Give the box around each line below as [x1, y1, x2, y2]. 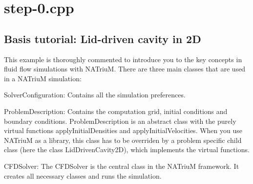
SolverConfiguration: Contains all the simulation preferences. [4, 90, 186, 100]
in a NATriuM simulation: [4, 73, 82, 83]
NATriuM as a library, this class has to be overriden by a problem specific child [4, 135, 242, 145]
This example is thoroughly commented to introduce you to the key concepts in [4, 54, 242, 64]
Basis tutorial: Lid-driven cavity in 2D [4, 31, 201, 46]
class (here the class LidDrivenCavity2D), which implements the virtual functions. [4, 144, 250, 155]
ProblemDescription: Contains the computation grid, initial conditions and [4, 106, 228, 116]
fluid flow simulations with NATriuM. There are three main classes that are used [4, 64, 246, 74]
